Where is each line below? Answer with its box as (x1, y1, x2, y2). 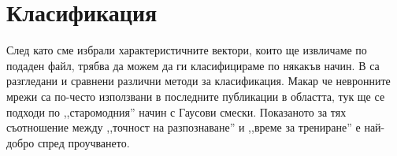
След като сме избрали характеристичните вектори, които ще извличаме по (6, 42, 367, 58)
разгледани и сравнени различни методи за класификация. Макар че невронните (6, 72, 391, 89)
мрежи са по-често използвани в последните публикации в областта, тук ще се (6, 87, 385, 104)
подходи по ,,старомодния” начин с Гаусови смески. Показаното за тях (6, 103, 347, 120)
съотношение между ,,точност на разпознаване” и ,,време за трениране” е (6, 119, 361, 136)
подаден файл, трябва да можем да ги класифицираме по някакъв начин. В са (6, 57, 380, 73)
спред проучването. (37, 134, 130, 150)
